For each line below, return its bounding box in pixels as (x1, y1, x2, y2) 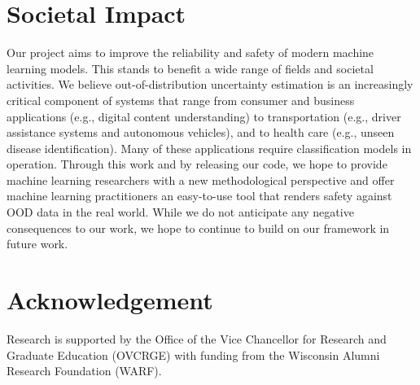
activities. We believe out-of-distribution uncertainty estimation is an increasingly (7, 76, 413, 93)
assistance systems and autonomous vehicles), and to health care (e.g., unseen (7, 124, 395, 141)
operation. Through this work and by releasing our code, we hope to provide (7, 155, 387, 173)
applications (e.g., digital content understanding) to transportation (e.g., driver (7, 107, 401, 125)
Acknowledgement (7, 283, 213, 317)
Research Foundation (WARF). (7, 362, 162, 379)
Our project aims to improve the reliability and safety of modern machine (7, 44, 374, 61)
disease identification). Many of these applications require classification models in (7, 139, 412, 156)
